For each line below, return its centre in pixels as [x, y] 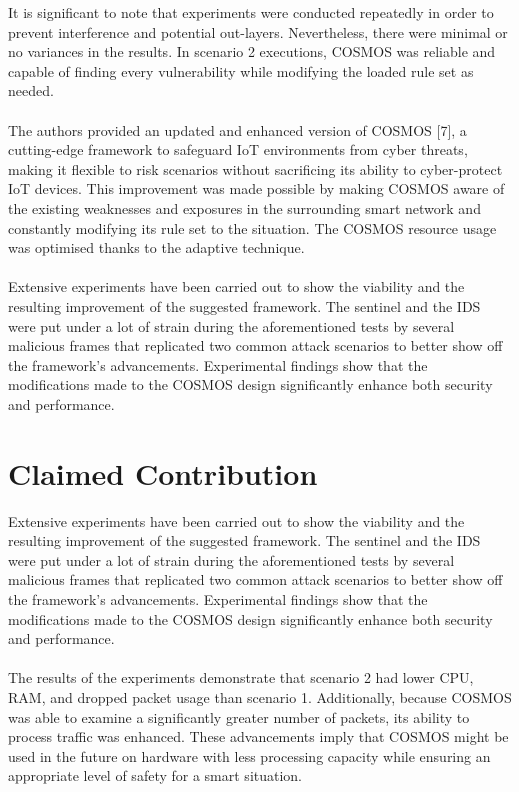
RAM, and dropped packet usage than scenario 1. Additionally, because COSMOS [260, 696]
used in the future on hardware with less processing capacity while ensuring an [249, 755]
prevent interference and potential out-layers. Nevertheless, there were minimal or [258, 31]
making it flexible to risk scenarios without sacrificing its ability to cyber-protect [255, 168]
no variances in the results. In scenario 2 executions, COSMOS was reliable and [252, 51]
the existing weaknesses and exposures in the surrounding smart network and [244, 207]
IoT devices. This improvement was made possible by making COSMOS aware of [256, 188]
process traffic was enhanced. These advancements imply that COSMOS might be [258, 736]
